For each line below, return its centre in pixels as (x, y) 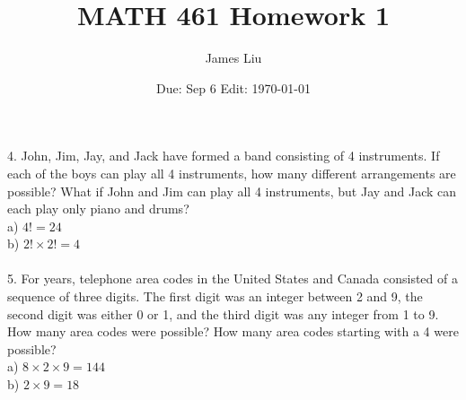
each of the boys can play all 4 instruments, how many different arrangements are (232, 173)
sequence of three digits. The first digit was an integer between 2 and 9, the (215, 296)
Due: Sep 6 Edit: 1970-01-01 (233, 87)
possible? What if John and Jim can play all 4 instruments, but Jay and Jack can (232, 191)
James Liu (233, 58)
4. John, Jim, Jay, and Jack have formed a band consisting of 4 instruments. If (224, 156)
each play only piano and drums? (98, 209)
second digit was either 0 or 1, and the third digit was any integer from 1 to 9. (223, 313)
